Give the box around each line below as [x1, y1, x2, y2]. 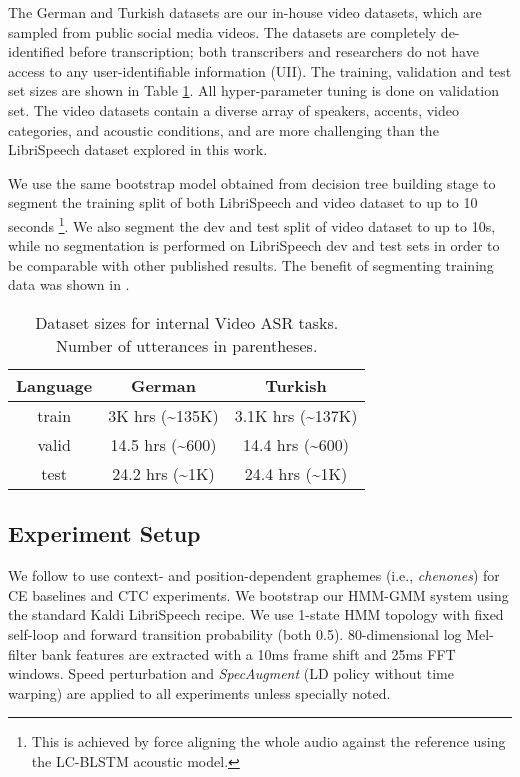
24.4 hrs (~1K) [244, 461, 348, 485]
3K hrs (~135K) [108, 403, 219, 427]
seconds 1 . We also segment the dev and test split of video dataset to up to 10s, [8, 212, 496, 236]
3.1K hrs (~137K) [234, 403, 358, 427]
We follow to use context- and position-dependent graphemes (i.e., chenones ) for [8, 565, 500, 586]
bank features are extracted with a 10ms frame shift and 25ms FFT [41, 643, 456, 664]
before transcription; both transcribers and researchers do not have [69, 41, 479, 62]
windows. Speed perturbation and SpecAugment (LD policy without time [8, 663, 454, 684]
